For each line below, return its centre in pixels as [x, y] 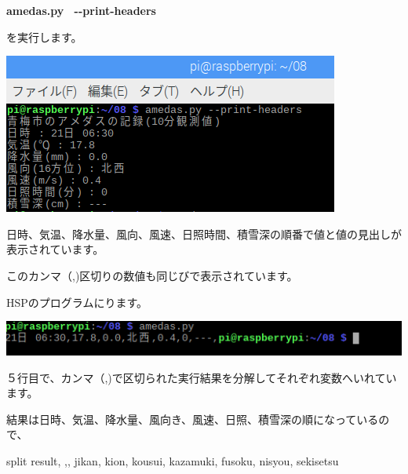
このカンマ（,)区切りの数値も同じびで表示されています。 [152, 275]
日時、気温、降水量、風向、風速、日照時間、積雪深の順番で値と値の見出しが [204, 233]
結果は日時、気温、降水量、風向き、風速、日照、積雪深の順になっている [193, 419]
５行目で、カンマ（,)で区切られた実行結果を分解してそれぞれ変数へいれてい [202, 377]
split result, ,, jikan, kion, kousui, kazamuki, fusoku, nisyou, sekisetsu [173, 460]
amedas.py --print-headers [81, 10]
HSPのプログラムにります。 [77, 302]
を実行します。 [44, 36]
